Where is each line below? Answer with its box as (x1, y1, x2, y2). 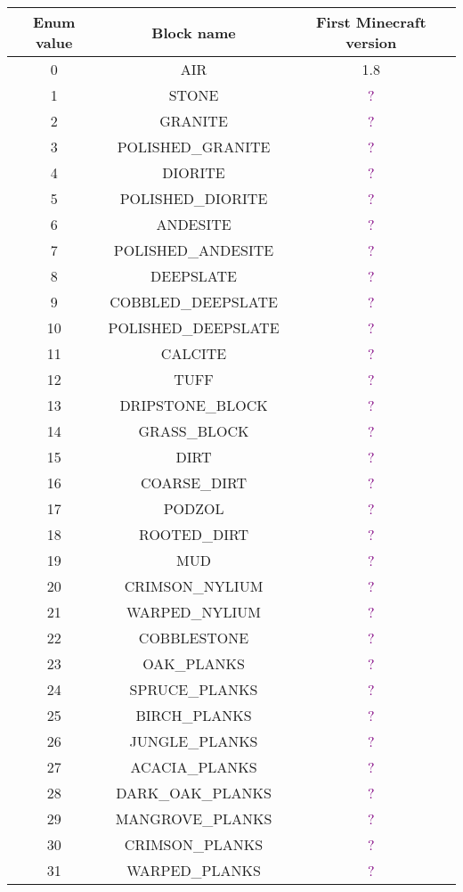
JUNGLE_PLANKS (129, 731, 258, 751)
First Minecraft (316, 12, 426, 32)
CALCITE (160, 343, 227, 364)
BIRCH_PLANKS (135, 705, 252, 725)
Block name (151, 21, 236, 43)
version (345, 32, 397, 53)
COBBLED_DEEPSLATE (110, 291, 278, 312)
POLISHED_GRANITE (117, 136, 271, 157)
